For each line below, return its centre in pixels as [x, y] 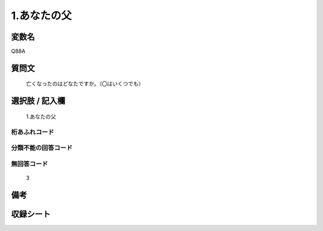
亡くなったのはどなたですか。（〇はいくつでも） [85, 84]
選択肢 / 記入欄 [38, 101]
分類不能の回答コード [42, 148]
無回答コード [30, 163]
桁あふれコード [33, 132]
